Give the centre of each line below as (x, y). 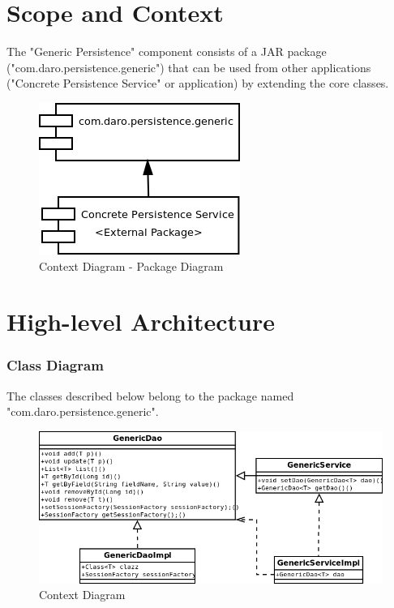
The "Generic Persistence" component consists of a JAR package (167, 51)
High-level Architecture (141, 321)
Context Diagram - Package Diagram (131, 265)
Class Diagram (55, 365)
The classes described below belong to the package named (150, 395)
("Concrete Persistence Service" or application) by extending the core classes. (198, 83)
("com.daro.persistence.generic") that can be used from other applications (189, 67)
